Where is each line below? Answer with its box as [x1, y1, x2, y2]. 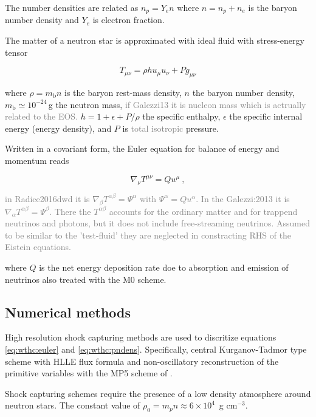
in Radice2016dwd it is [5, 192, 90, 205]
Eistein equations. [5, 240, 71, 253]
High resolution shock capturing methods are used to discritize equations [5, 331, 276, 344]
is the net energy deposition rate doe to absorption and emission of [39, 261, 289, 274]
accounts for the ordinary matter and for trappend [109, 205, 298, 217]
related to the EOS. [5, 110, 78, 123]
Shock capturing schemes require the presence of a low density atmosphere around [5, 387, 311, 399]
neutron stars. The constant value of [5, 399, 140, 412]
